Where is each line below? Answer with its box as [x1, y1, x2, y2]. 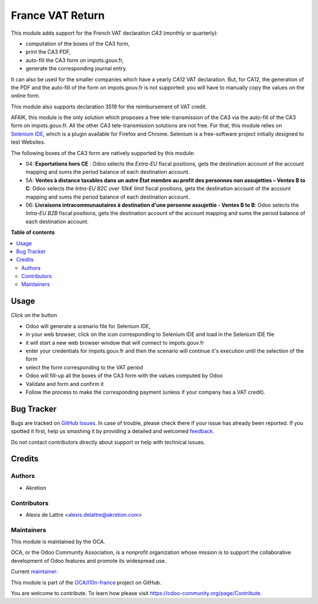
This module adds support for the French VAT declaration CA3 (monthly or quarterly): [11, 29, 218, 37]
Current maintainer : [11, 568, 58, 575]
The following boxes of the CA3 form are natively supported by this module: [11, 149, 195, 156]
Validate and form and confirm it [25, 380, 104, 387]
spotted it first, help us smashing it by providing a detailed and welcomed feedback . [11, 428, 215, 435]
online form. [11, 92, 41, 100]
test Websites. [11, 138, 46, 146]
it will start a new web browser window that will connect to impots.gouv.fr [25, 339, 204, 346]
